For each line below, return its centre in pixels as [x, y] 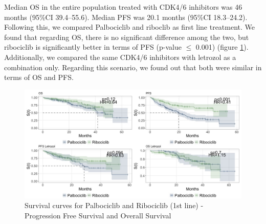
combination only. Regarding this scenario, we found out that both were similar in [133, 67]
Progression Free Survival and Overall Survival [98, 215]
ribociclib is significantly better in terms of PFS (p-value [93, 47]
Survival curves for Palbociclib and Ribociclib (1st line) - [114, 205]
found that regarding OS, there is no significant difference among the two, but [127, 37]
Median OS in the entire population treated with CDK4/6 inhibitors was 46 [123, 7]
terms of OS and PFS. [39, 77]
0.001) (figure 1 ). [222, 47]
